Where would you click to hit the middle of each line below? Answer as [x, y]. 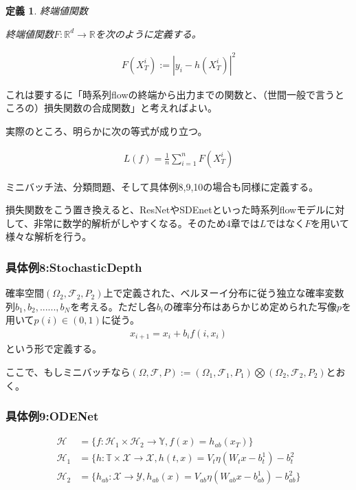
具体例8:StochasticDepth [74, 267]
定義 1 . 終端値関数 [47, 10]
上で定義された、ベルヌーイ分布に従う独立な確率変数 [224, 293]
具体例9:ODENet [52, 416]
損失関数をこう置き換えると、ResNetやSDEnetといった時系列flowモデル [166, 210]
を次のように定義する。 [148, 33]
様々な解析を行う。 [49, 236]
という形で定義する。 [54, 349]
